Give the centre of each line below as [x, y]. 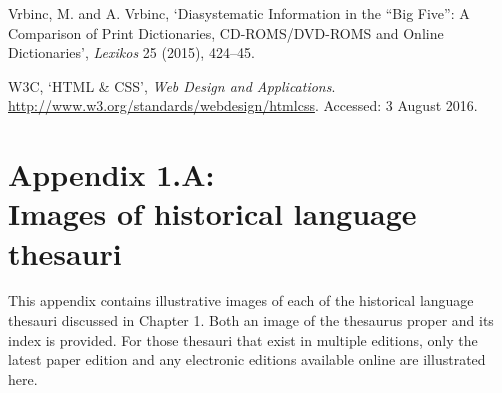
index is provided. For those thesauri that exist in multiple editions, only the [243, 339]
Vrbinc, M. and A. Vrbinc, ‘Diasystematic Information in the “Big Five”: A [239, 13]
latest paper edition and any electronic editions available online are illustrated [247, 359]
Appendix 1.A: [111, 174]
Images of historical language [212, 213]
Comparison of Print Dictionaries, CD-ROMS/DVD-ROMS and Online [226, 32]
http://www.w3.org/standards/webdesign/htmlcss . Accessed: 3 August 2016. [243, 105]
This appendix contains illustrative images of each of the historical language [241, 300]
